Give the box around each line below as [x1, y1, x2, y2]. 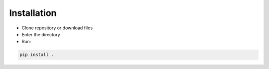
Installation [9, 7, 57, 18]
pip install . [19, 52, 54, 58]
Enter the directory [21, 31, 60, 37]
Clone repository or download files [21, 25, 93, 31]
